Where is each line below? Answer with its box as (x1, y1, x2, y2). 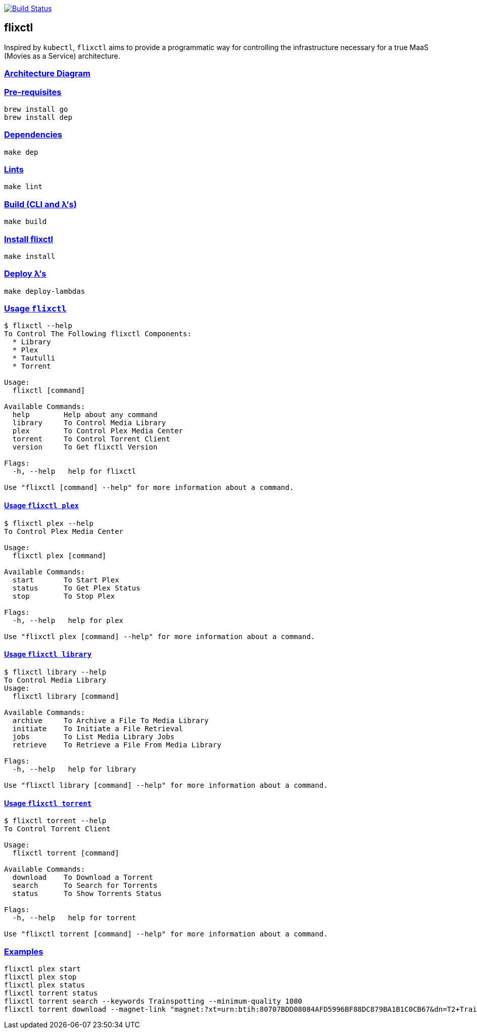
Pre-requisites (4, 86, 62, 97)
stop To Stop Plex (12, 592, 115, 600)
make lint (4, 183, 42, 191)
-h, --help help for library (12, 765, 136, 773)
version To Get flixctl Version (12, 443, 158, 452)
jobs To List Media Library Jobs (12, 732, 175, 741)
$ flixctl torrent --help (4, 817, 107, 825)
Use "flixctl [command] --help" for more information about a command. (4, 483, 294, 492)
